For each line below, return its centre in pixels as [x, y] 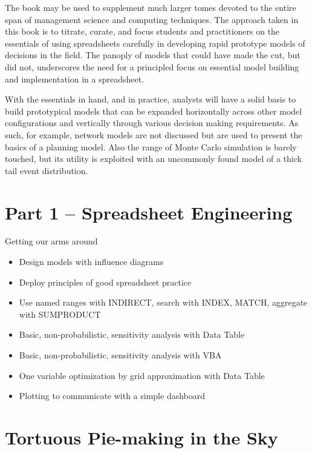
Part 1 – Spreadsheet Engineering [149, 212]
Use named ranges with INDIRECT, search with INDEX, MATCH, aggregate [163, 302]
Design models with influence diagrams [91, 262]
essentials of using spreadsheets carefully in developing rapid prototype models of [155, 43]
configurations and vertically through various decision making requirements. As [152, 123]
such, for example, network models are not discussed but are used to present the [154, 134]
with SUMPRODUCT [60, 314]
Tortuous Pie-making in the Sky [141, 437]
